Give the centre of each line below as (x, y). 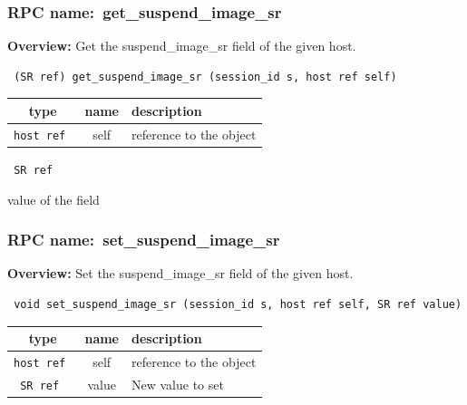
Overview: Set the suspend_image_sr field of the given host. (180, 273)
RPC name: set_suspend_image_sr (144, 240)
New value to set (178, 384)
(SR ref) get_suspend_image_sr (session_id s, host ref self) (205, 77)
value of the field (54, 199)
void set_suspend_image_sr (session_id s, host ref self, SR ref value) (238, 304)
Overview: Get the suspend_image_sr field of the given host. (182, 46)
